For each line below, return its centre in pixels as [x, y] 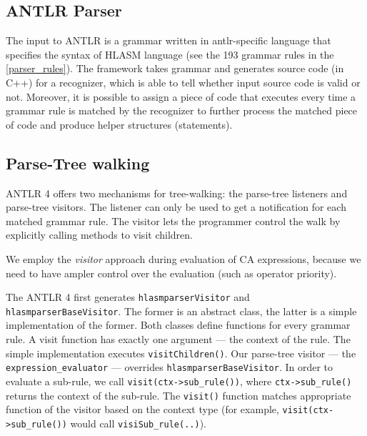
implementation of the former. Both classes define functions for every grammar [178, 325]
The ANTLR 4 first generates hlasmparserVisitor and [128, 297]
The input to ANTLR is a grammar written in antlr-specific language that [169, 40]
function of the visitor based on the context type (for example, [142, 409]
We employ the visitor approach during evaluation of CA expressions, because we [183, 258]
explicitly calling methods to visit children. [99, 235]
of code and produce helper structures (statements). [119, 124]
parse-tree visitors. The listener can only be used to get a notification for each [176, 207]
